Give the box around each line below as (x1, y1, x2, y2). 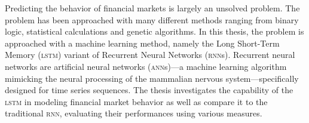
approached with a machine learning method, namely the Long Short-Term (5, 36, 280, 49)
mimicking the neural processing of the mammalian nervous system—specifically (5, 72, 299, 84)
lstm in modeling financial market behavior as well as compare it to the (5, 95, 268, 107)
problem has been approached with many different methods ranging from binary (5, 13, 299, 26)
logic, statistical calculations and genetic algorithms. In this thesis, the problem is (5, 25, 304, 38)
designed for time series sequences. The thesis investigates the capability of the (5, 84, 293, 96)
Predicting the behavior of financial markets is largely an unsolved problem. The (5, 2, 300, 14)
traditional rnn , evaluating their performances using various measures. (5, 107, 262, 119)
